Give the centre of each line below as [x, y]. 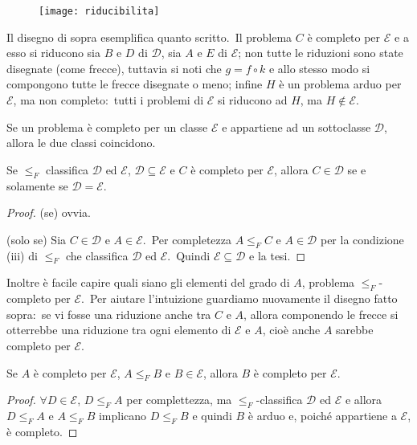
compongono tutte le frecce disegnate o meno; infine [135, 84]
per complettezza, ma [179, 400]
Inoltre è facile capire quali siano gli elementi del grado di [148, 282]
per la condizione [362, 239]
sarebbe [355, 330]
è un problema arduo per [340, 84]
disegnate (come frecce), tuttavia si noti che [114, 68]
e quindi [212, 416]
